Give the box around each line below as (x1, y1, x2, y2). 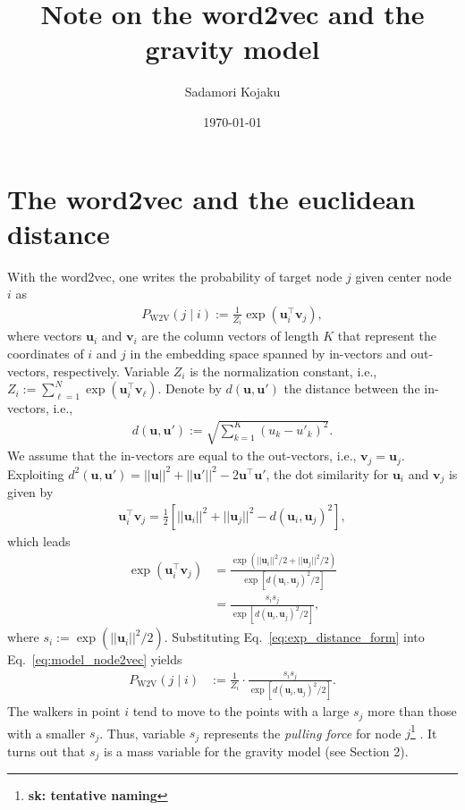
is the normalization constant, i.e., (190, 361, 377, 380)
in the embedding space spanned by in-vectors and (130, 343, 407, 362)
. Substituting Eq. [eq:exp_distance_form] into (164, 628, 425, 646)
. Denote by (157, 379, 222, 398)
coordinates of (7, 343, 84, 362)
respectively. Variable (53, 361, 170, 380)
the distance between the (283, 379, 420, 398)
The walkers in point (7, 702, 121, 721)
